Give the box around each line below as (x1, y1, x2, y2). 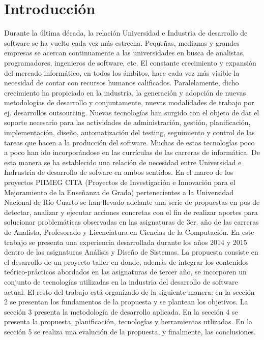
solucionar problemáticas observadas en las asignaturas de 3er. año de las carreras (4, 217, 259, 227)
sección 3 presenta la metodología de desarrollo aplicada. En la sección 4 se (4, 306, 238, 317)
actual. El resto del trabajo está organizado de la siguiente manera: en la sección (4, 286, 255, 297)
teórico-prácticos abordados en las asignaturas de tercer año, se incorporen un (4, 266, 247, 277)
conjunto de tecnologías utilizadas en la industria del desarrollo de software (4, 276, 238, 287)
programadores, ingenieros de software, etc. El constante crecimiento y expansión (4, 57, 256, 68)
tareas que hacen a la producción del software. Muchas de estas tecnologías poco (4, 137, 255, 147)
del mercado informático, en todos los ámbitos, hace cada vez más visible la (4, 67, 240, 78)
